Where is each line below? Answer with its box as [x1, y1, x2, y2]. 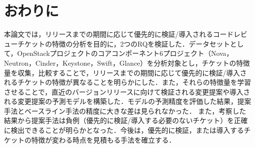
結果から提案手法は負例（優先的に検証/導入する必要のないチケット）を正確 [4, 115, 248, 125]
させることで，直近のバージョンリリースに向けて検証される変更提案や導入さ [4, 86, 251, 97]
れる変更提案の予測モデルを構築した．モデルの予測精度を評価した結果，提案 [4, 96, 251, 106]
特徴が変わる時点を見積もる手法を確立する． [31, 134, 176, 145]
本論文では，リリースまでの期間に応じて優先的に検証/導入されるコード [4, 29, 234, 39]
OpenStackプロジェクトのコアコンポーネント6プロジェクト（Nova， [17, 48, 233, 58]
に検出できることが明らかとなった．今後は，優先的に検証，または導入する [4, 125, 244, 135]
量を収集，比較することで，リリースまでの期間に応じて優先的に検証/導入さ [4, 67, 247, 77]
